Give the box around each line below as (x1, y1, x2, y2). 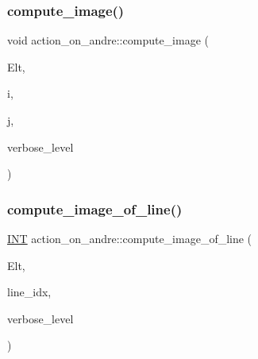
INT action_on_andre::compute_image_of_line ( (7, 230, 252, 246)
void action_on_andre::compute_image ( (7, 32, 210, 48)
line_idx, (7, 284, 52, 300)
